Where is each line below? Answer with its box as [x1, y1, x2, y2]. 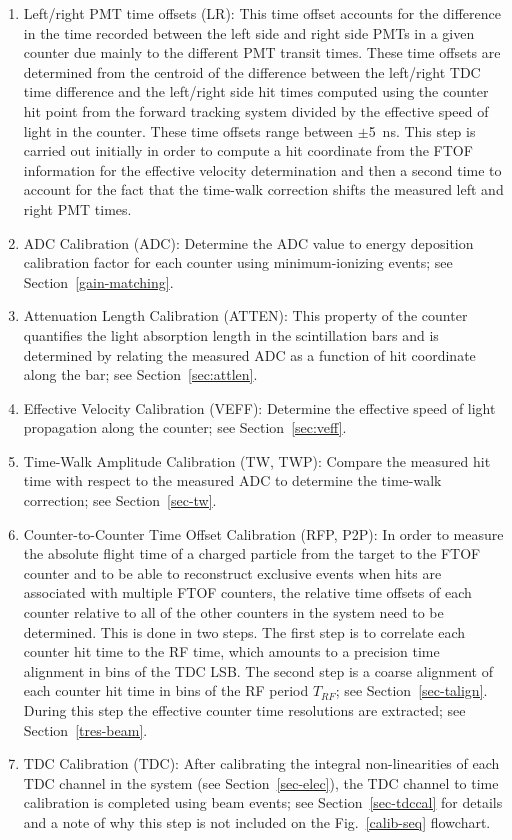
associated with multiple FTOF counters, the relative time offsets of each [23, 582, 472, 603]
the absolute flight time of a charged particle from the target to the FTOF [23, 543, 481, 564]
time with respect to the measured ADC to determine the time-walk [23, 470, 442, 491]
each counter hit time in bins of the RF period [23, 680, 309, 701]
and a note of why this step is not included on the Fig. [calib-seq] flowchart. [23, 811, 491, 832]
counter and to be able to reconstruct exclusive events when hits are [23, 562, 442, 583]
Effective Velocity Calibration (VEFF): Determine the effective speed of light [23, 397, 496, 418]
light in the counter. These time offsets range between [23, 120, 354, 141]
